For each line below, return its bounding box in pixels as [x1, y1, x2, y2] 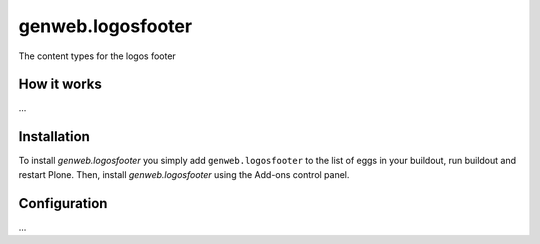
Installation [18, 128, 90, 145]
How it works [18, 76, 102, 93]
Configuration [18, 195, 108, 212]
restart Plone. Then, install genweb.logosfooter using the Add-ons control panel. [18, 168, 350, 180]
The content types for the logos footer [18, 50, 177, 62]
